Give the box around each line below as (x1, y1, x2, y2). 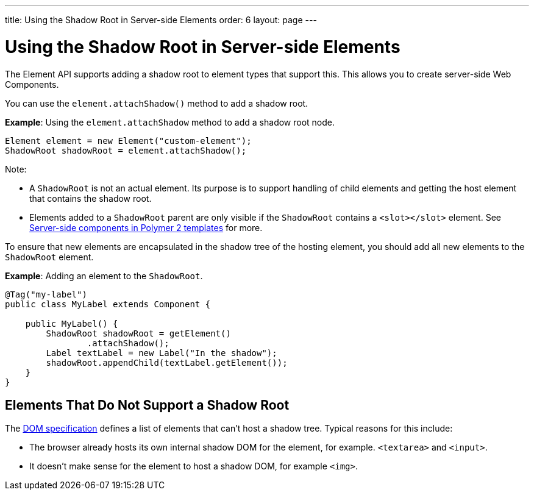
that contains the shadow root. (29, 193, 152, 204)
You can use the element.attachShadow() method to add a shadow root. (5, 98, 308, 109)
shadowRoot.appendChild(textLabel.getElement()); (46, 357, 288, 368)
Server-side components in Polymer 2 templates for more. (29, 222, 263, 233)
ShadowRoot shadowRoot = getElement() (46, 328, 231, 338)
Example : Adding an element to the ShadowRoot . (5, 270, 203, 281)
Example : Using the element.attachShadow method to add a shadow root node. (5, 116, 335, 127)
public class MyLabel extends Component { (5, 299, 211, 309)
